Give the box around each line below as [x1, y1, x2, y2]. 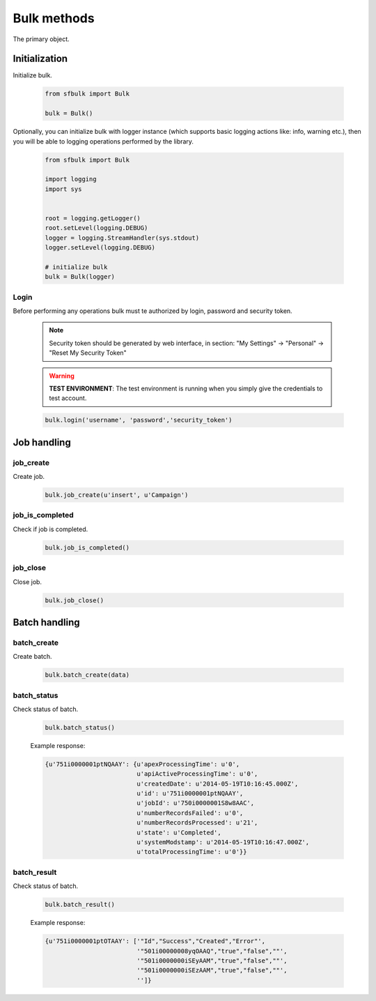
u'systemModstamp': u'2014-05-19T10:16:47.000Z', [136, 839, 310, 846]
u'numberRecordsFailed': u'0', [136, 809, 244, 817]
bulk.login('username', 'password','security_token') [45, 416, 233, 425]
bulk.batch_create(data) [45, 671, 130, 679]
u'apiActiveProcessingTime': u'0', [136, 770, 258, 778]
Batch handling [13, 616, 80, 628]
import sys [45, 185, 82, 193]
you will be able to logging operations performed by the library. [13, 137, 194, 146]
